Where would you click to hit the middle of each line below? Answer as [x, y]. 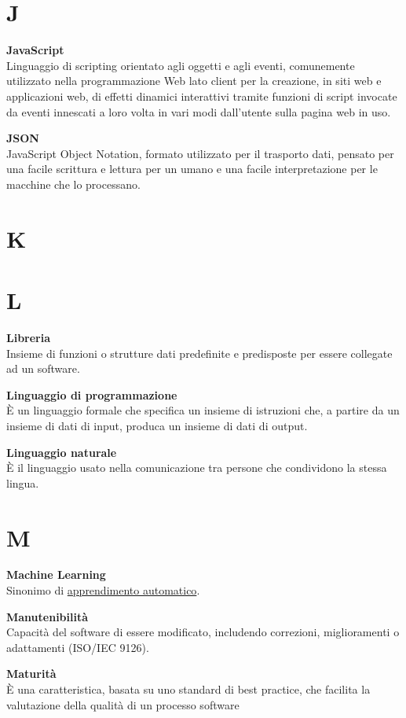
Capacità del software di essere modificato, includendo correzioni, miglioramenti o [203, 632]
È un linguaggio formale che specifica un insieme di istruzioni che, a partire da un [203, 410]
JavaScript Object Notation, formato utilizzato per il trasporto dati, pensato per [200, 153]
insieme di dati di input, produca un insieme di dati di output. [157, 425]
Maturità [31, 674]
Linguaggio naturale [62, 452]
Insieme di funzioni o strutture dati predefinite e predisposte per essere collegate [199, 353]
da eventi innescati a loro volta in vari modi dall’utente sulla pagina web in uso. [199, 111]
